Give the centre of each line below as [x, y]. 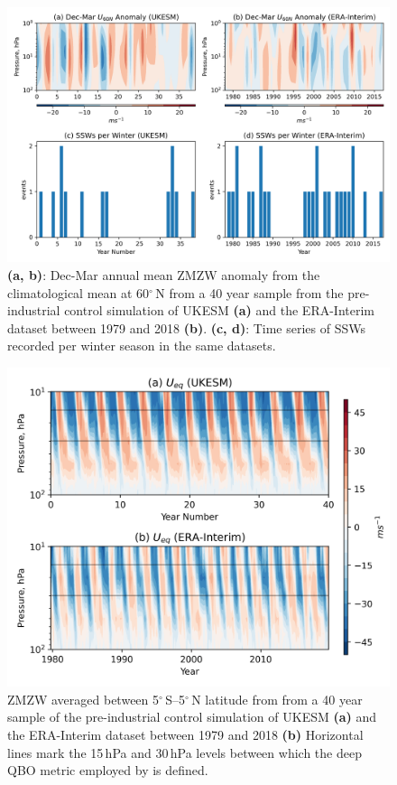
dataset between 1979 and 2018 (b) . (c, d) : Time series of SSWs [187, 327]
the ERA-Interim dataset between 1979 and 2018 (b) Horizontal [185, 734]
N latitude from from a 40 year [277, 699]
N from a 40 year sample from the [249, 292]
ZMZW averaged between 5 [83, 699]
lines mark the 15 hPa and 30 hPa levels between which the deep [185, 752]
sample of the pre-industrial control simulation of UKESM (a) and [192, 717]
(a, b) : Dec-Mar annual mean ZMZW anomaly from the [164, 274]
